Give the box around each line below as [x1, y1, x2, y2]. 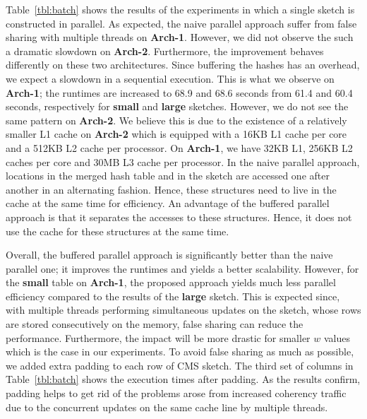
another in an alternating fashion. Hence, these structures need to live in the [6, 182, 337, 196]
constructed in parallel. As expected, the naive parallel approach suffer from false [6, 16, 357, 30]
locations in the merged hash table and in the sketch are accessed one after [6, 168, 330, 183]
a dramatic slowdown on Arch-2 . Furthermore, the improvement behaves [6, 43, 324, 58]
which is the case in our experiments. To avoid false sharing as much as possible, [6, 344, 354, 359]
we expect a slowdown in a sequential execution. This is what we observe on [6, 71, 335, 85]
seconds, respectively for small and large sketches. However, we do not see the [6, 99, 349, 114]
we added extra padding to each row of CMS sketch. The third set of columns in [6, 358, 354, 372]
